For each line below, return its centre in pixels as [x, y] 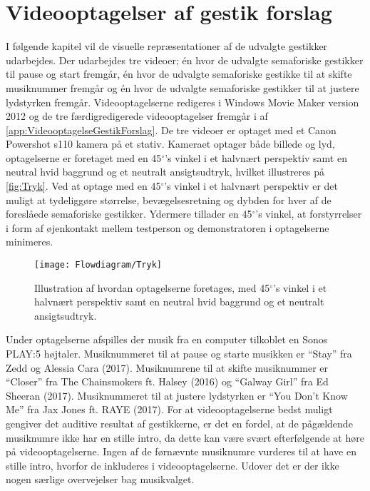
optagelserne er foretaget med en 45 [84, 157]
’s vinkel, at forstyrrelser [309, 214]
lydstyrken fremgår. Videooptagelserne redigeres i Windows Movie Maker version [183, 102]
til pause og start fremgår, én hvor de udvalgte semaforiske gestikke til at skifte [179, 74]
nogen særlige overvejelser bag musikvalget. [100, 479]
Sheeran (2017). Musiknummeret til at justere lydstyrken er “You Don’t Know [177, 395]
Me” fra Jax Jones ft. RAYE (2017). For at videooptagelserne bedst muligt [169, 409]
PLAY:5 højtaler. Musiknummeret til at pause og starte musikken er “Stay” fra [179, 354]
